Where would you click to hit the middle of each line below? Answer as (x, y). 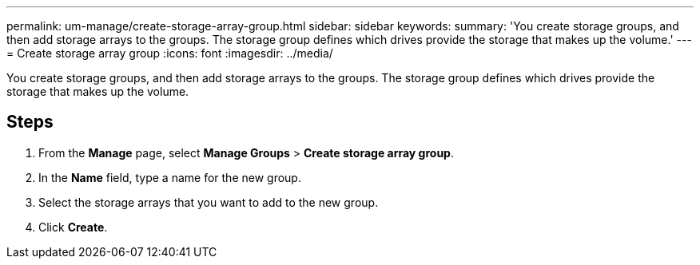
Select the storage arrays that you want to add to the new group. (209, 202)
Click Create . (73, 227)
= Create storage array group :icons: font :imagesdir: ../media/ (170, 53)
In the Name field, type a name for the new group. (170, 177)
